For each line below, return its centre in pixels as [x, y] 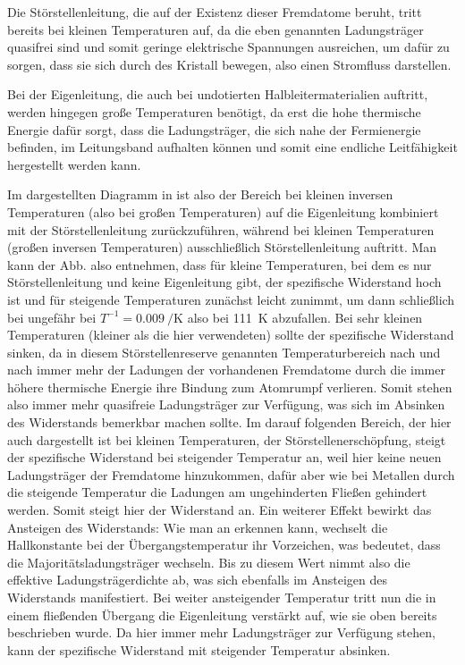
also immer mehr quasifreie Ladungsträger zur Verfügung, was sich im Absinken [226, 404]
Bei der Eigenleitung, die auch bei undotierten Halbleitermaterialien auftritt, [218, 94]
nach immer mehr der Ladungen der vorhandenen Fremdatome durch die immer [226, 370]
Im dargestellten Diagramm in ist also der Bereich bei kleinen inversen [200, 194]
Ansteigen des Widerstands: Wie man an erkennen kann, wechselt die [198, 527]
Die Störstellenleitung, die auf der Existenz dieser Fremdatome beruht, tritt [215, 12]
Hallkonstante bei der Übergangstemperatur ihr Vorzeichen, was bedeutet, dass [224, 545]
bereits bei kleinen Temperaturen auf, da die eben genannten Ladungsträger [216, 29]
